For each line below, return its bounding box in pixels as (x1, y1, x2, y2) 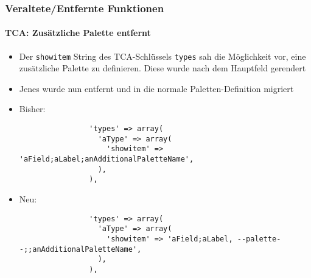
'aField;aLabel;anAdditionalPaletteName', (19, 155, 194, 164)
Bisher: (19, 102, 46, 115)
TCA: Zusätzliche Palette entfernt (5, 26, 151, 39)
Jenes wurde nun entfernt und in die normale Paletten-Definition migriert (19, 82, 294, 94)
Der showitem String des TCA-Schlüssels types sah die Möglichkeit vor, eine (19, 49, 306, 62)
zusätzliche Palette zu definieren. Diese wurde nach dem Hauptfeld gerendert (19, 62, 306, 74)
